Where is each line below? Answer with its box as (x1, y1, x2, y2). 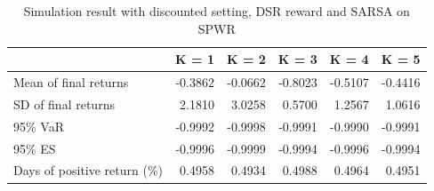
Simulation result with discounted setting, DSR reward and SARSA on (23, 2, 410, 20)
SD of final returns (13, 94, 115, 113)
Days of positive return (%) (13, 161, 164, 179)
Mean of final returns (13, 73, 129, 92)
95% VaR (13, 116, 64, 135)
